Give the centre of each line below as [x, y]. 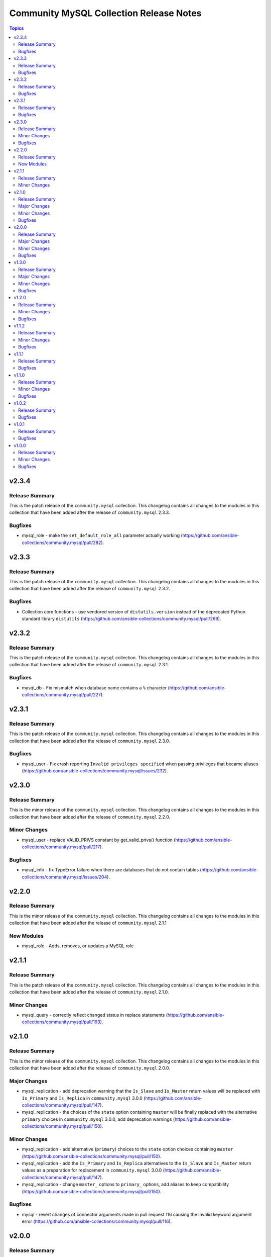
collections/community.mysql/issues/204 [64, 877]
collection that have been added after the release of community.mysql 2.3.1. [89, 665]
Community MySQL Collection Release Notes [105, 13]
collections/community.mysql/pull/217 [61, 847]
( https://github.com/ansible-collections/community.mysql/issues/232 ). [95, 771]
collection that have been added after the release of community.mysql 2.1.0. [89, 992]
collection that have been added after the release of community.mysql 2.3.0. [90, 741]
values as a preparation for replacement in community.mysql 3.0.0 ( [93, 1170]
